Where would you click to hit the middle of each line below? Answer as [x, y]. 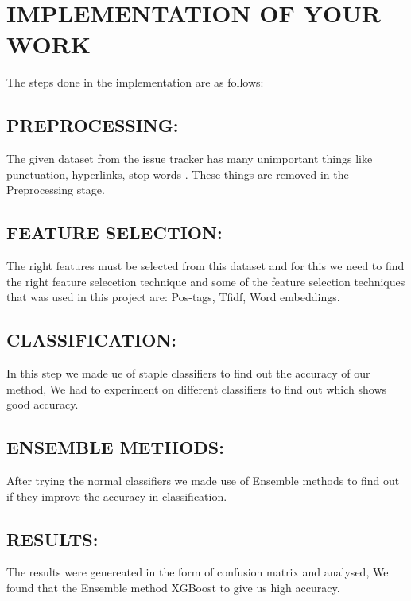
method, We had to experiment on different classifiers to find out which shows [197, 388]
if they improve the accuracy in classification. [117, 496]
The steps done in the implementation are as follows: [135, 82]
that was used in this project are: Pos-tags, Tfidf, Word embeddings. [173, 297]
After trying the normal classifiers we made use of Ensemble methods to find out [203, 481]
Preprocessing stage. [56, 190]
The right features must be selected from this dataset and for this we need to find [205, 266]
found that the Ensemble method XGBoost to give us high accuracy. [173, 588]
